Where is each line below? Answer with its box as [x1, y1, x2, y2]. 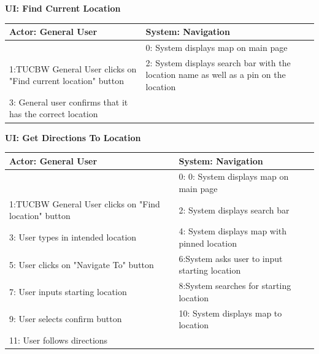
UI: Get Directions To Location [5, 131, 141, 144]
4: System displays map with [179, 225, 287, 237]
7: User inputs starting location [9, 285, 127, 298]
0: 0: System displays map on [179, 170, 289, 183]
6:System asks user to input [179, 252, 283, 264]
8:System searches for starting [179, 279, 291, 292]
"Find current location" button [9, 74, 124, 87]
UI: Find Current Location [5, 2, 121, 14]
